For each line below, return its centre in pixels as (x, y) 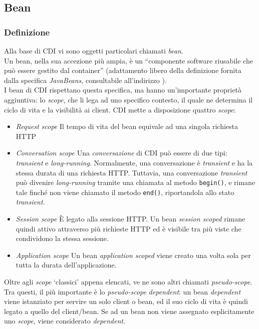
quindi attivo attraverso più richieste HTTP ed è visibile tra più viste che (128, 228)
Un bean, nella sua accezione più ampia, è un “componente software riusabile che (128, 60)
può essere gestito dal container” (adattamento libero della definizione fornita (123, 70)
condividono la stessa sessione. (62, 238)
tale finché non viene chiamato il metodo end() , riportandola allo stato (125, 192)
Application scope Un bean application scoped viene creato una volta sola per (133, 255)
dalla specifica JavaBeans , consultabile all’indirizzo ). (85, 80)
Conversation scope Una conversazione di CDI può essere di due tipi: (121, 153)
